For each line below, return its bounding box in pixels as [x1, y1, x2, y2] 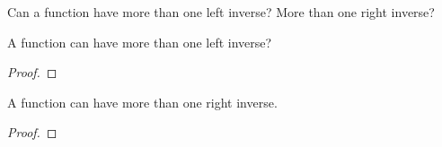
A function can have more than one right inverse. [7, 92, 278, 111]
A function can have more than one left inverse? [7, 32, 272, 51]
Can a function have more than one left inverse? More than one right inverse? [7, 3, 435, 21]
